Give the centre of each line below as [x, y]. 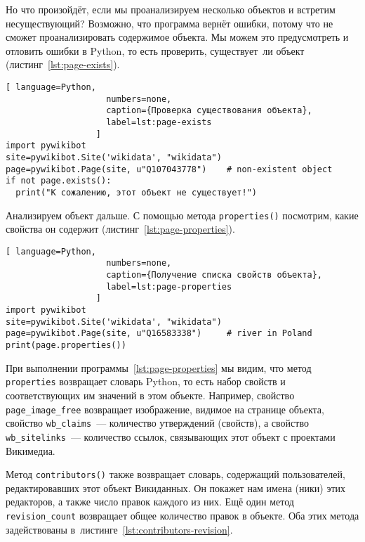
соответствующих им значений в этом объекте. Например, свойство [150, 395]
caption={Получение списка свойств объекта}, [214, 275]
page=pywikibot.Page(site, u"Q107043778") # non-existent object [169, 169]
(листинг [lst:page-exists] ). [63, 64]
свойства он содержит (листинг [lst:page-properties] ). [120, 229]
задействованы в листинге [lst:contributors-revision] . [119, 529]
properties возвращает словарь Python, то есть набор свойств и [146, 381]
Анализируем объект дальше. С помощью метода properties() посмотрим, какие [182, 215]
